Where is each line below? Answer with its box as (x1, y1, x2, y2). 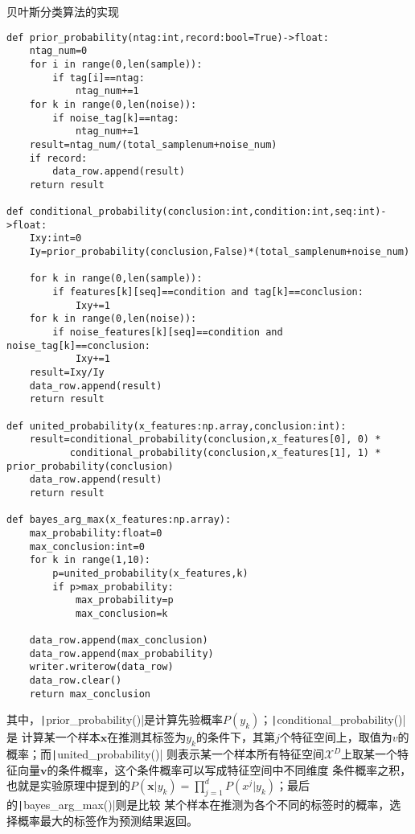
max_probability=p (75, 594, 174, 606)
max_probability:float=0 (29, 527, 162, 539)
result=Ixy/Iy (29, 367, 105, 378)
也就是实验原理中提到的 (6, 777, 130, 794)
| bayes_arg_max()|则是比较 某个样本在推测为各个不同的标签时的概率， (18, 796, 390, 813)
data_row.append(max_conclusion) (29, 635, 208, 647)
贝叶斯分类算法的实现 (6, 3, 119, 19)
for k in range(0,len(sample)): (29, 273, 203, 285)
